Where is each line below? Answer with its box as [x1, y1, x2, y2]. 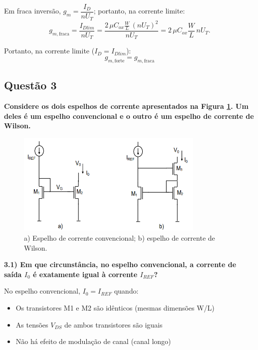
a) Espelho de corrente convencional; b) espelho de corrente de [24, 233, 215, 243]
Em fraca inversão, [4, 5, 61, 16]
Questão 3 [4, 77, 57, 93]
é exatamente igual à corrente [33, 269, 138, 279]
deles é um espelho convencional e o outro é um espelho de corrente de [4, 110, 254, 121]
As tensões [15, 319, 48, 330]
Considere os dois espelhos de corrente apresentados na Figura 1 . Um [4, 100, 249, 111]
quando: [114, 286, 139, 296]
